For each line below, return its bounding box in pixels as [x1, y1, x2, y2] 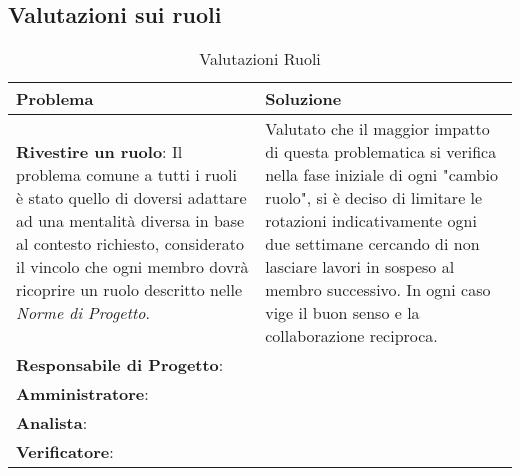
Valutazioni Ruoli [199, 47, 321, 71]
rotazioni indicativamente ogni [265, 209, 477, 233]
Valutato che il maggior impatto [265, 117, 490, 141]
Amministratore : [16, 382, 149, 406]
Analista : [16, 411, 88, 435]
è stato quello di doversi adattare [16, 186, 247, 210]
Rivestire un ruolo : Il [16, 140, 183, 164]
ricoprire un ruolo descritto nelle [16, 278, 243, 302]
